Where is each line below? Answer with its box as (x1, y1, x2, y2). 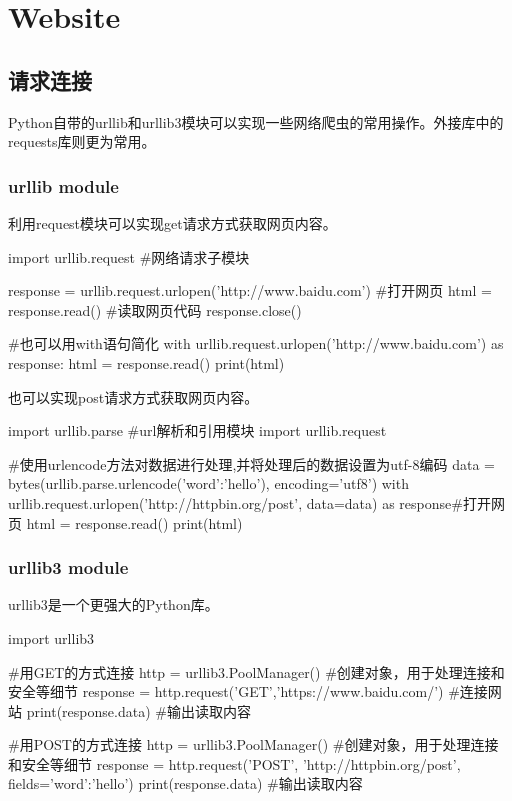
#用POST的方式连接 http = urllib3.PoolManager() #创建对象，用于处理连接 (8, 734, 499, 755)
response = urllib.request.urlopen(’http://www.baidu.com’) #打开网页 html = (8, 280, 492, 301)
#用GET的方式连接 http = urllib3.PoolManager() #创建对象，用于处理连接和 (8, 661, 505, 682)
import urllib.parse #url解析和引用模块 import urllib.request (8, 420, 387, 441)
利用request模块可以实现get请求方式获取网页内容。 (8, 212, 337, 233)
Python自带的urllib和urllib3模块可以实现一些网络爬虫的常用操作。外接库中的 (8, 111, 504, 132)
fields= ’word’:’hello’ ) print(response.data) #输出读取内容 (8, 773, 363, 794)
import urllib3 (8, 627, 95, 648)
